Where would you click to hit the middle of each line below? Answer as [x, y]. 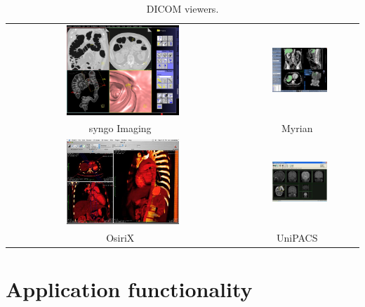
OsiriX [120, 237]
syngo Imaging [120, 128]
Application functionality [129, 289]
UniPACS [297, 237]
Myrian [297, 128]
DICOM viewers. [182, 8]
